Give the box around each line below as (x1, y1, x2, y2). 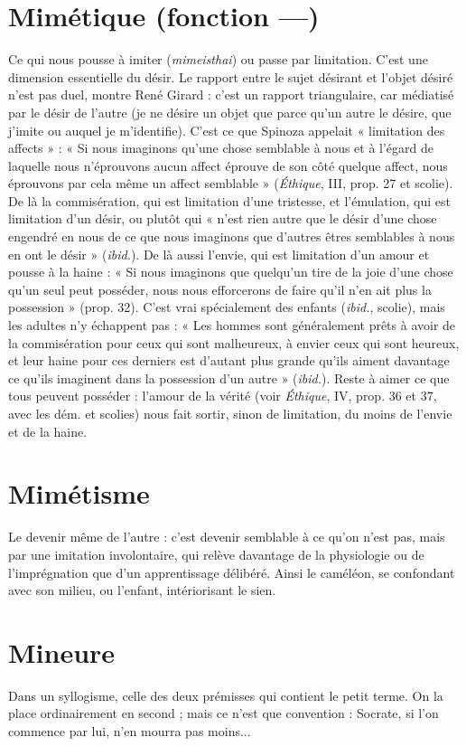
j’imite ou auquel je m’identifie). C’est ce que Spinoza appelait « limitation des (8, 120, 445, 139)
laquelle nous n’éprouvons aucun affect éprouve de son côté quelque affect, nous (8, 156, 448, 175)
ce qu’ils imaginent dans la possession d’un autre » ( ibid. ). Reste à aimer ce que (8, 368, 450, 387)
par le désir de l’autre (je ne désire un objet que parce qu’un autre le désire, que (8, 102, 452, 121)
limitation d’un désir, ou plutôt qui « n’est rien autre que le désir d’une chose (8, 209, 437, 228)
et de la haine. (8, 421, 88, 440)
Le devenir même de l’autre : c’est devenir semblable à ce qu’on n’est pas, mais (8, 527, 445, 546)
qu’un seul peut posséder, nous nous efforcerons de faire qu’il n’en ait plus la (8, 279, 432, 298)
